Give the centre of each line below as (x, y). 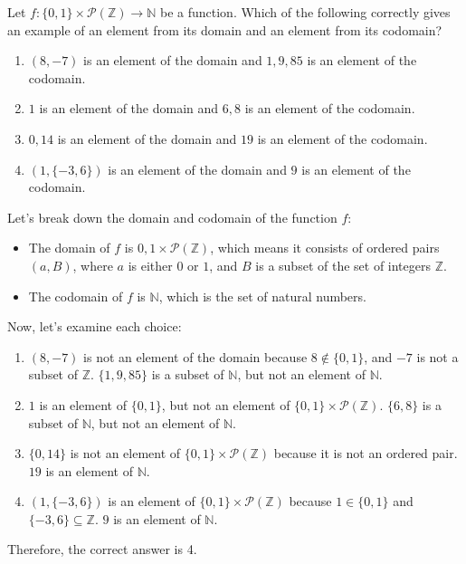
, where (93, 265)
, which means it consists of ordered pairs (325, 248)
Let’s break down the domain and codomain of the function (172, 217)
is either (150, 265)
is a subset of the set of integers (343, 265)
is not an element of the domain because (195, 356)
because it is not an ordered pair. (366, 453)
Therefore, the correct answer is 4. (102, 549)
